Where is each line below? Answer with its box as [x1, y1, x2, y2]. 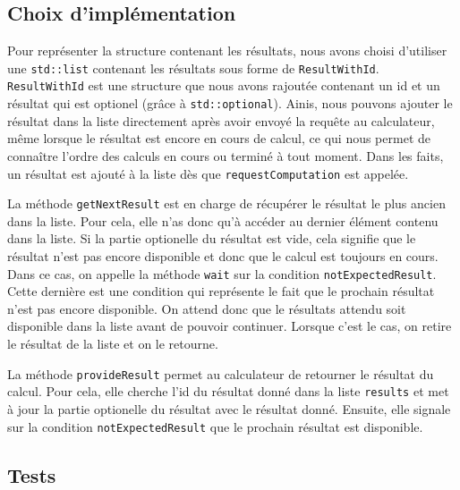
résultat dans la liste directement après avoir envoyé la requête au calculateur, [7, 111, 435, 130]
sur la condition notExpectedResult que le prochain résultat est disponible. [7, 417, 423, 435]
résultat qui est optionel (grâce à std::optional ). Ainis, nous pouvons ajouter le [7, 94, 453, 113]
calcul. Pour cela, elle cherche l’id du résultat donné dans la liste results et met [7, 382, 449, 401]
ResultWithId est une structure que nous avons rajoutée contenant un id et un [7, 76, 440, 95]
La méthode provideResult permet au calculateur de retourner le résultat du [7, 364, 434, 383]
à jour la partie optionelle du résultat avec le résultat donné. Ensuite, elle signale [7, 399, 451, 418]
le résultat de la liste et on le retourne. [7, 334, 218, 353]
